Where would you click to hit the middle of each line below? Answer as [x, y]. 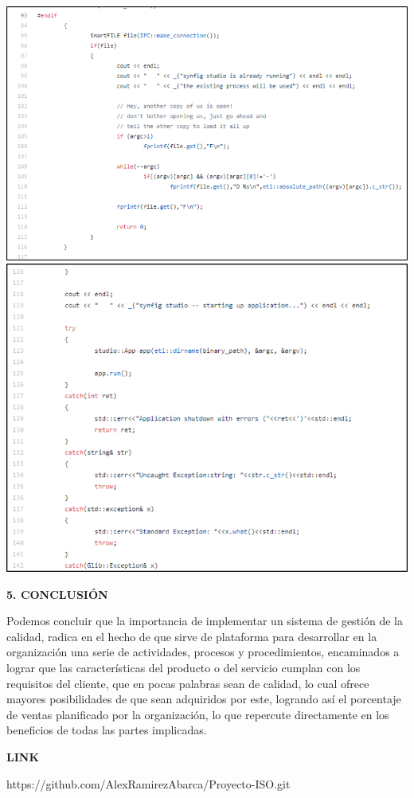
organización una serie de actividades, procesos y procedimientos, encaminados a [203, 652]
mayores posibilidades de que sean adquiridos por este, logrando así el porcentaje [204, 699]
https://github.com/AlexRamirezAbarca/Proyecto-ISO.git [148, 783]
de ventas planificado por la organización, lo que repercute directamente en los [198, 714]
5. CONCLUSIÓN [57, 594]
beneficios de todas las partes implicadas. [107, 730]
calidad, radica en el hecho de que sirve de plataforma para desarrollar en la [192, 636]
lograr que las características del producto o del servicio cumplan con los [184, 667]
